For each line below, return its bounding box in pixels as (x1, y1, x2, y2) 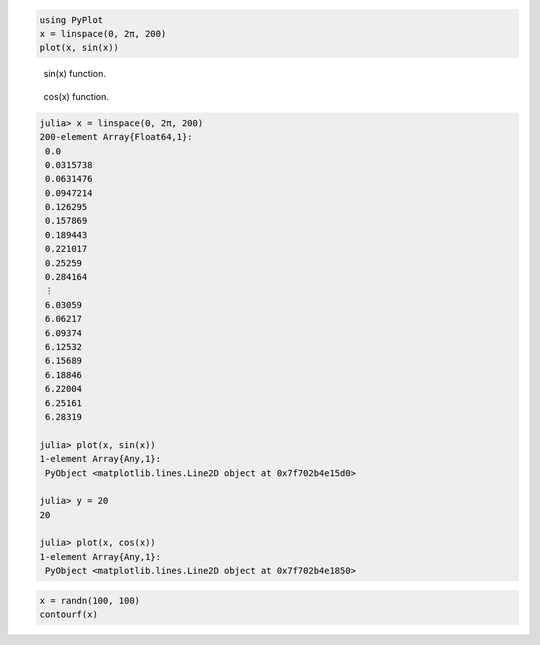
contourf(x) (39, 609, 99, 620)
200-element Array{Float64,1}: (39, 131, 194, 143)
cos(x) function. (43, 90, 109, 102)
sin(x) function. (43, 68, 107, 80)
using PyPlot (39, 14, 104, 25)
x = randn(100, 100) (39, 595, 140, 606)
